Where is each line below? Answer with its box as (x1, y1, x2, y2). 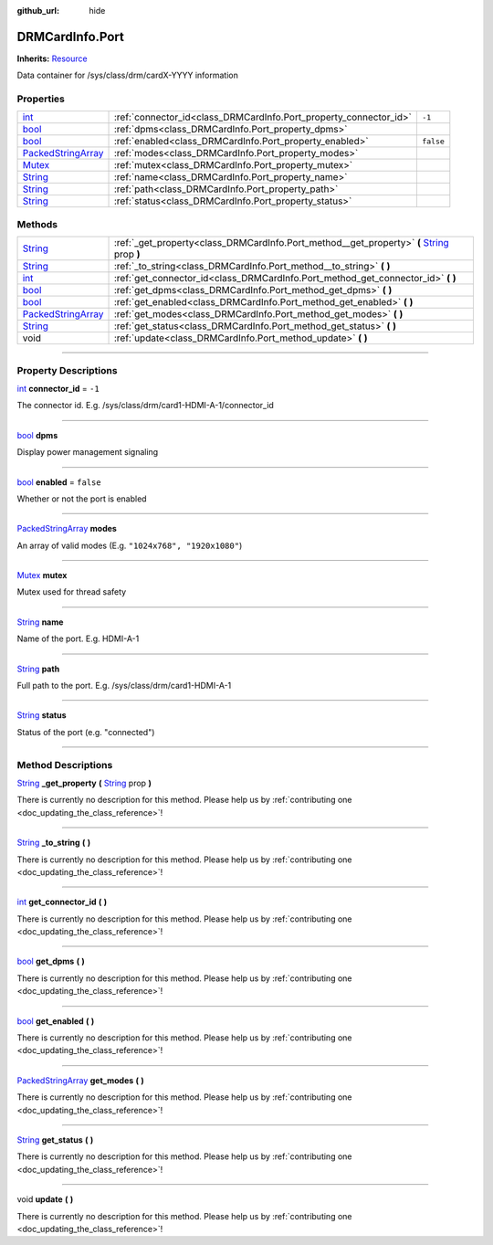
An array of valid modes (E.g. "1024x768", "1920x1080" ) (16, 540, 243, 551)
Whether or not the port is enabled (16, 493, 147, 504)
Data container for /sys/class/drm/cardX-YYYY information (16, 69, 239, 81)
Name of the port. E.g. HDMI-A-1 (16, 633, 140, 644)
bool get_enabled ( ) (16, 1015, 95, 1027)
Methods (16, 217, 58, 230)
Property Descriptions (16, 364, 118, 376)
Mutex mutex (16, 570, 68, 581)
